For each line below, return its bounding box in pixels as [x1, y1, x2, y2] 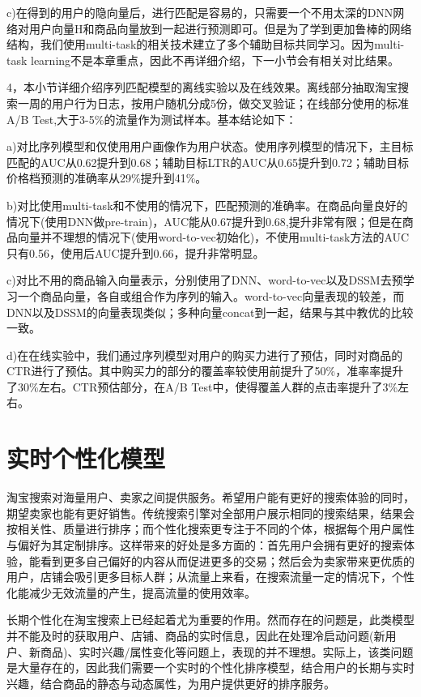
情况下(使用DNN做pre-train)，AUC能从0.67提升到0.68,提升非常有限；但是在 [6, 212, 402, 229]
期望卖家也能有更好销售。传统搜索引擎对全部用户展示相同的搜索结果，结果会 [6, 504, 415, 521]
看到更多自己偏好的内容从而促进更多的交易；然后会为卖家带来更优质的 [40, 552, 415, 569]
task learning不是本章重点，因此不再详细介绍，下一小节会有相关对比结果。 [6, 51, 400, 68]
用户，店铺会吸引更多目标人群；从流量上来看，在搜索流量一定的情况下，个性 [6, 568, 415, 585]
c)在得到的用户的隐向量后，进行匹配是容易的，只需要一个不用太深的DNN [6, 4, 393, 20]
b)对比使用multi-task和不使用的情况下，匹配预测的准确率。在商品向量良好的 [6, 196, 408, 213]
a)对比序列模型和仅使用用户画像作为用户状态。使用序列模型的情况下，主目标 [6, 138, 414, 155]
